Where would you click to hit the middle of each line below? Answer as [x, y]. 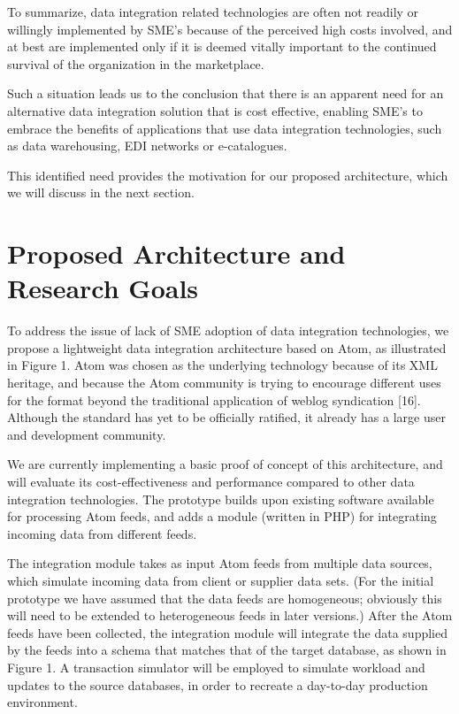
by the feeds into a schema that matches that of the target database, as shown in [227, 650]
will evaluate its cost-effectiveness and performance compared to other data [211, 481]
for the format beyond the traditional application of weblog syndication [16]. [214, 399]
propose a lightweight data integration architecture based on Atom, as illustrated [227, 347]
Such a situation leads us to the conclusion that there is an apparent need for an [226, 93]
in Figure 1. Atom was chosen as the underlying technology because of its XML [222, 365]
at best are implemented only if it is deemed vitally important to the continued [222, 46]
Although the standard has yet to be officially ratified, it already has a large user [226, 417]
